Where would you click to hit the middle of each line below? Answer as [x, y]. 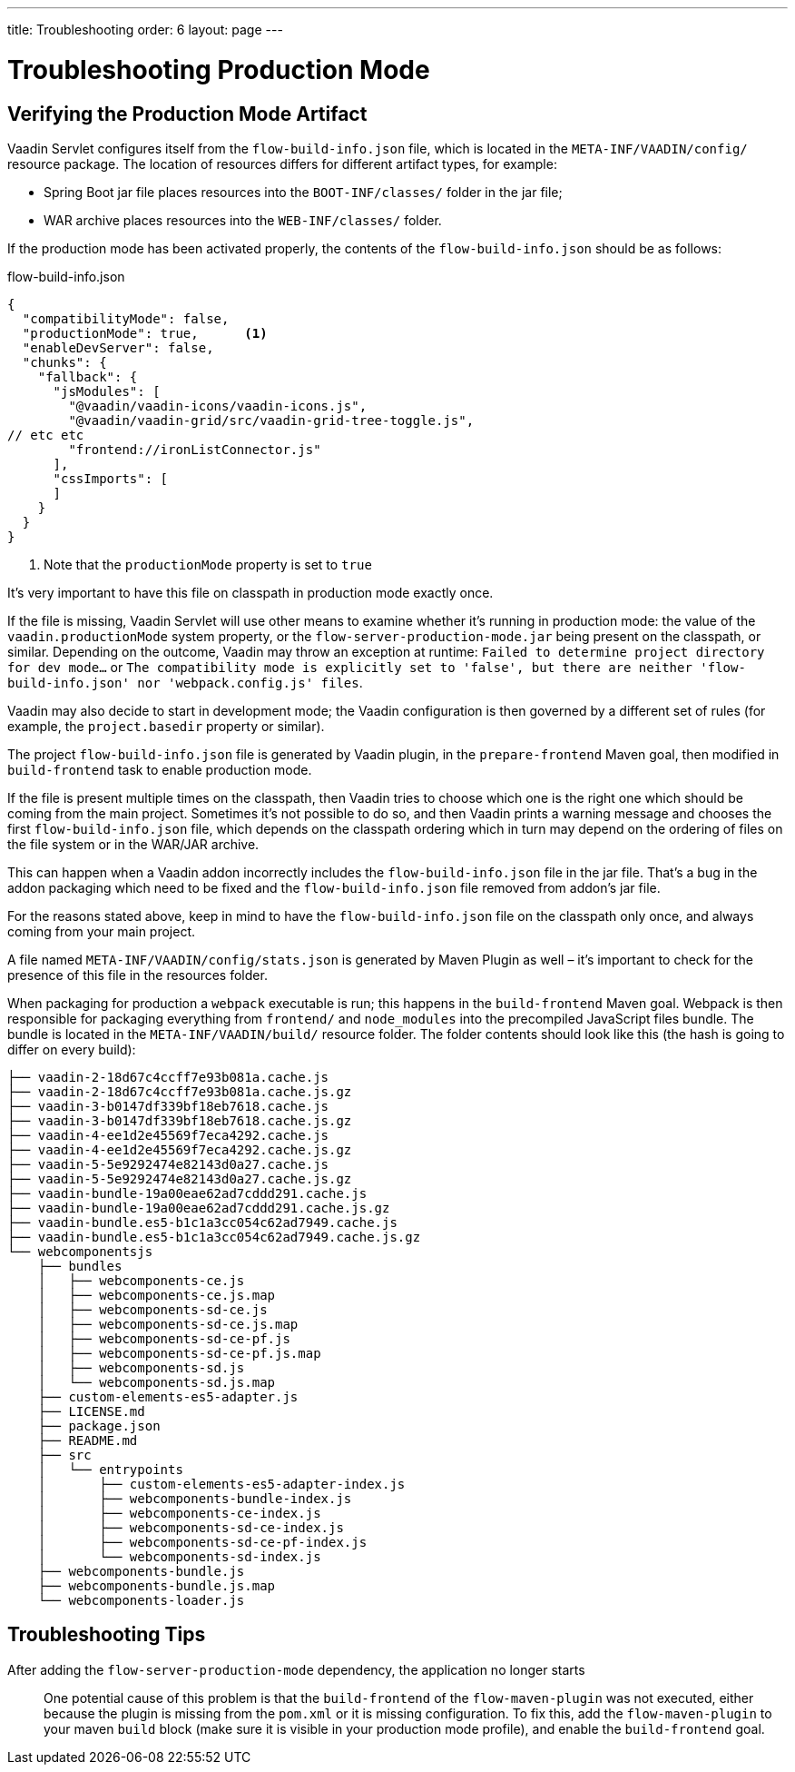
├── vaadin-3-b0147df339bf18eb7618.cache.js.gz [180, 1120]
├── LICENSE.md [91, 1411]
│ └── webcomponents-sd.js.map [157, 1382]
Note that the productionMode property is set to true [208, 564]
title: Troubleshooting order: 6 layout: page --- [145, 30]
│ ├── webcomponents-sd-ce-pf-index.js [202, 1542]
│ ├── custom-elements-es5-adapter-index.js [221, 1484]
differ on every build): [72, 1049]
